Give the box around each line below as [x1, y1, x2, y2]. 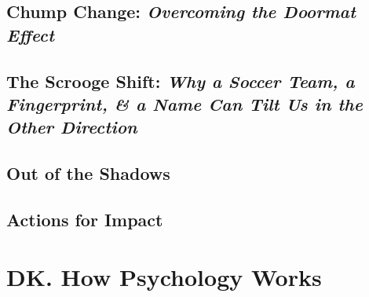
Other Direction [6, 115, 137, 139]
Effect [6, 22, 54, 46]
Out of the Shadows [6, 161, 170, 185]
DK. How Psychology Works [6, 261, 322, 293]
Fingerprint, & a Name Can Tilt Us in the [6, 91, 363, 115]
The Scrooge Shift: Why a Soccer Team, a [6, 68, 355, 93]
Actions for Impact [6, 207, 163, 231]
